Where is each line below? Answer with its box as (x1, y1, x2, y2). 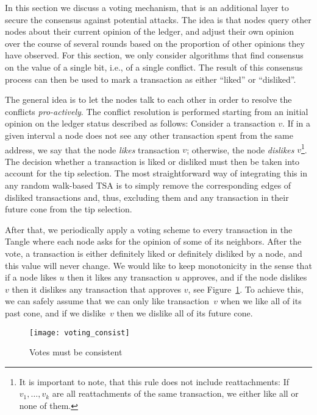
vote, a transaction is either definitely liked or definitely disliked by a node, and (5, 246, 302, 259)
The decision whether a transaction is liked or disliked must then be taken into (5, 155, 300, 167)
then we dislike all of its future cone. (116, 306, 253, 319)
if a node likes (5, 271, 57, 284)
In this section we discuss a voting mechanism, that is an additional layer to (5, 1, 289, 13)
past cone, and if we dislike (5, 306, 106, 319)
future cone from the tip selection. (5, 203, 132, 215)
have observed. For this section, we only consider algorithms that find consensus (5, 49, 304, 61)
